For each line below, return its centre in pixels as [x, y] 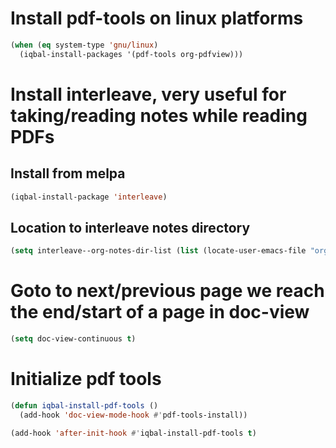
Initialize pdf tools [86, 379]
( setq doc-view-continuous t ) [73, 339]
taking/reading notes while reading [159, 115]
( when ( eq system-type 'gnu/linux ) [84, 45]
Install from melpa [68, 173]
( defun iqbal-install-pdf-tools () [84, 406]
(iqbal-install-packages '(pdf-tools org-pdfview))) [131, 54]
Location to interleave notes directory [130, 227]
